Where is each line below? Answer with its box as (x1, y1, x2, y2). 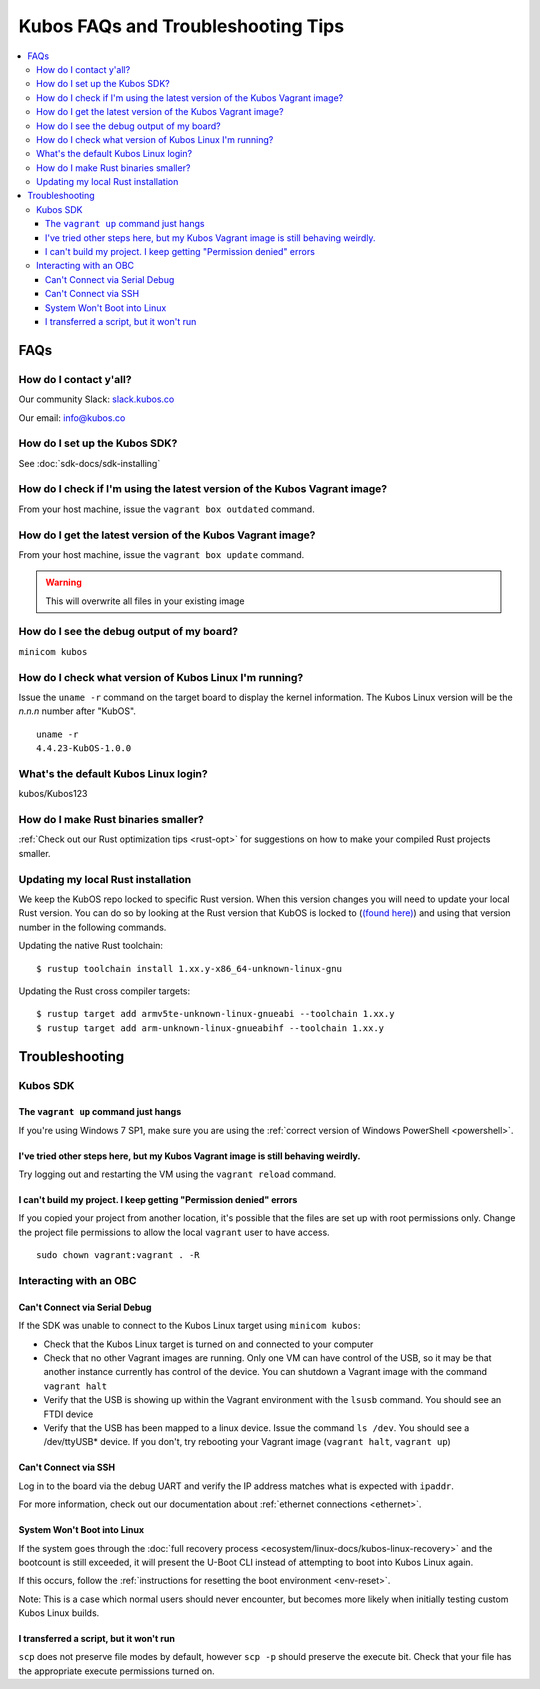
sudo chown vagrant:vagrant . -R (36, 1250, 200, 1261)
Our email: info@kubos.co (18, 411, 126, 424)
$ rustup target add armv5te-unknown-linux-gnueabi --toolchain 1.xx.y (36, 1008, 395, 1020)
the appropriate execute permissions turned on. (18, 1665, 215, 1677)
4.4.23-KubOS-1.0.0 (36, 743, 132, 754)
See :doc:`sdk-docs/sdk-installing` (18, 457, 161, 469)
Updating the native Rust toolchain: (18, 940, 164, 952)
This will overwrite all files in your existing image (45, 595, 245, 607)
